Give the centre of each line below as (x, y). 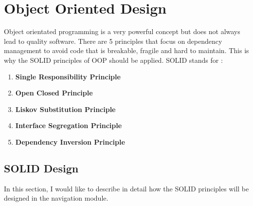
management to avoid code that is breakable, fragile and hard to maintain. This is (126, 50)
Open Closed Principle (54, 93)
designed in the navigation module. (56, 198)
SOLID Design (41, 168)
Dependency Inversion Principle (70, 141)
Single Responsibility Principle (68, 76)
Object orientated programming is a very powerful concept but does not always (122, 31)
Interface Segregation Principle (69, 125)
